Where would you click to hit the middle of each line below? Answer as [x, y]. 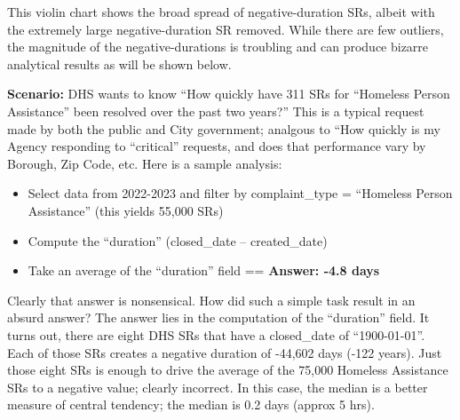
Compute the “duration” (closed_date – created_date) [178, 240]
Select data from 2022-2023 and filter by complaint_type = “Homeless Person [240, 193]
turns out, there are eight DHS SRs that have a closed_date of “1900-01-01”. [216, 334]
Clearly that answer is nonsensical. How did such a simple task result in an [211, 300]
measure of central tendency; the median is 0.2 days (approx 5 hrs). [191, 404]
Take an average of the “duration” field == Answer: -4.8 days [204, 270]
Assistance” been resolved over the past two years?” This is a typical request [216, 111]
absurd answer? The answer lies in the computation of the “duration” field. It [218, 317]
